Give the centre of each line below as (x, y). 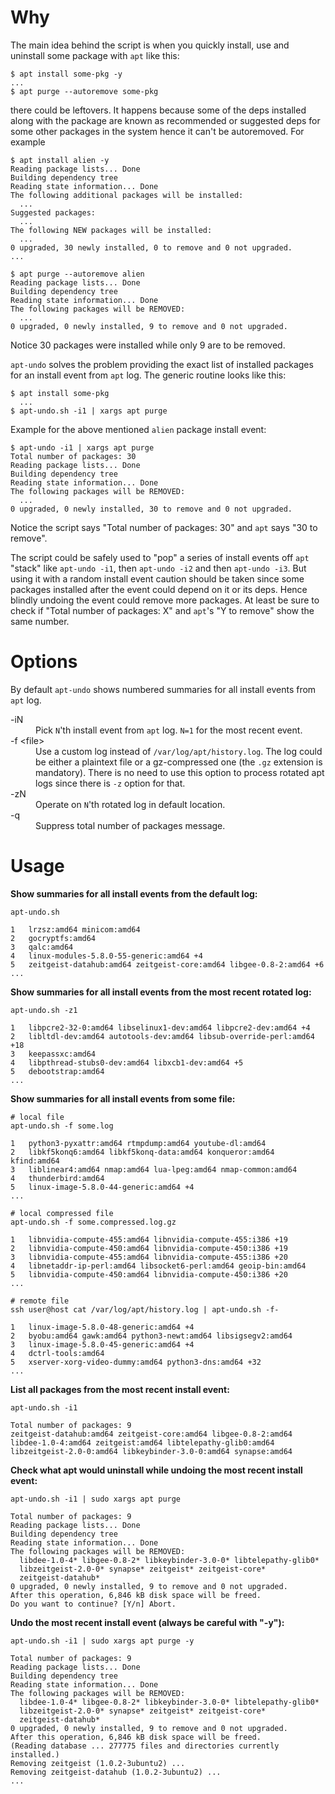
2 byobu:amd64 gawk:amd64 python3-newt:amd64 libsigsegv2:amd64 (151, 1336)
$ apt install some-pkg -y (66, 74)
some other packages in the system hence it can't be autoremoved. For (157, 131)
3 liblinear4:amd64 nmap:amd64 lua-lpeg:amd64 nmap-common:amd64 (154, 1169)
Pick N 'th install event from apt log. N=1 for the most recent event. (169, 730)
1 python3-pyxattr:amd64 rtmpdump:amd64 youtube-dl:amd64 (138, 1143)
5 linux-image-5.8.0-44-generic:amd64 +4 (102, 1187)
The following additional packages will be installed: (127, 195)
